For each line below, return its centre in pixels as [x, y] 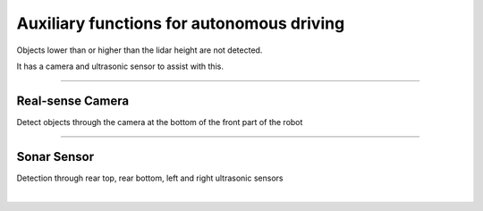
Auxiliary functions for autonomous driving [181, 23]
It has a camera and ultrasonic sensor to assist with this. [120, 66]
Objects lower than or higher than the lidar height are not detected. [140, 50]
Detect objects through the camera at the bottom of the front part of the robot [160, 122]
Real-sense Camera [73, 101]
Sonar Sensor [55, 156]
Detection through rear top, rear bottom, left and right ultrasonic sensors [150, 178]
